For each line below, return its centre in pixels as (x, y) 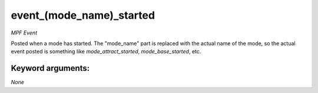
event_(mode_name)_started (83, 15)
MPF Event (24, 33)
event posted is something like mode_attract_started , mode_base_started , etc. (106, 51)
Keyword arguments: (50, 68)
